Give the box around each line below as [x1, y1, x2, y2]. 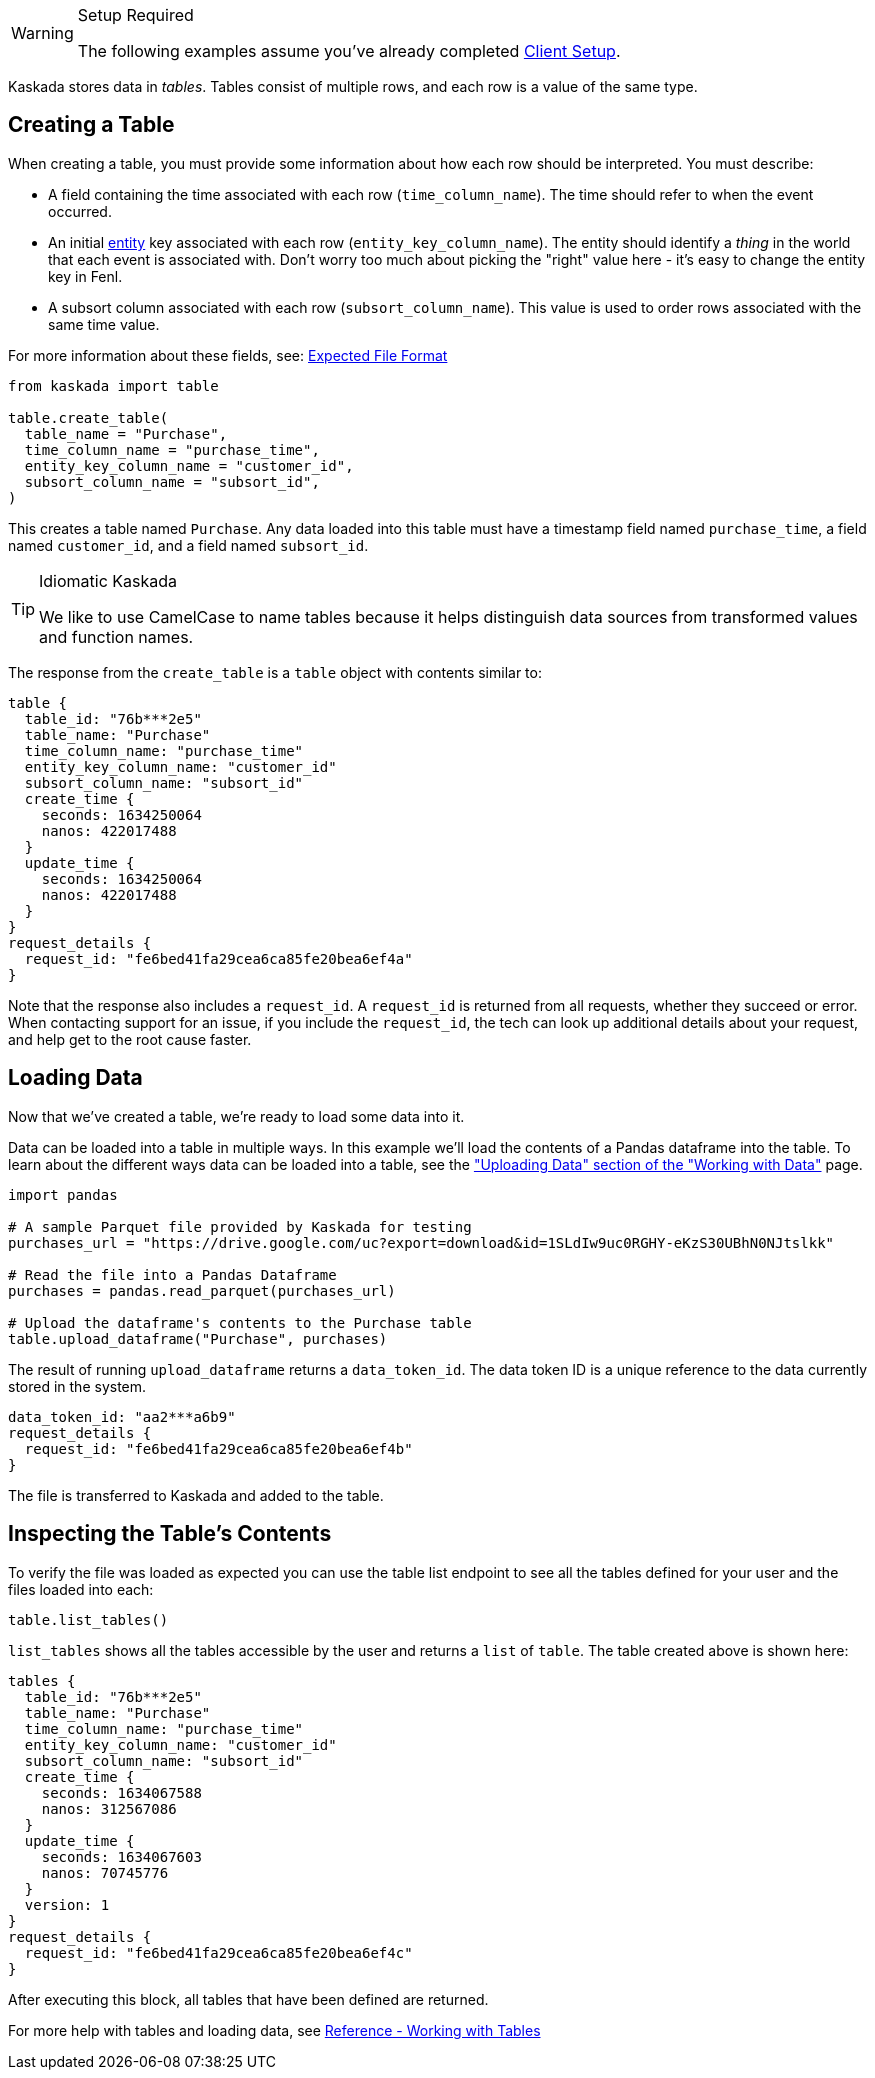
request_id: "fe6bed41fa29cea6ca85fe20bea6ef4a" [24, 950, 413, 967]
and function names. [39, 626, 194, 647]
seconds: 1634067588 [41, 1784, 202, 1801]
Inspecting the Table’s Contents [8, 1521, 332, 1547]
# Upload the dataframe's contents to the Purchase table [8, 1314, 472, 1331]
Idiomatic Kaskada [39, 570, 178, 591]
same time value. [48, 315, 160, 333]
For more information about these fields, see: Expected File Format [8, 346, 448, 364]
